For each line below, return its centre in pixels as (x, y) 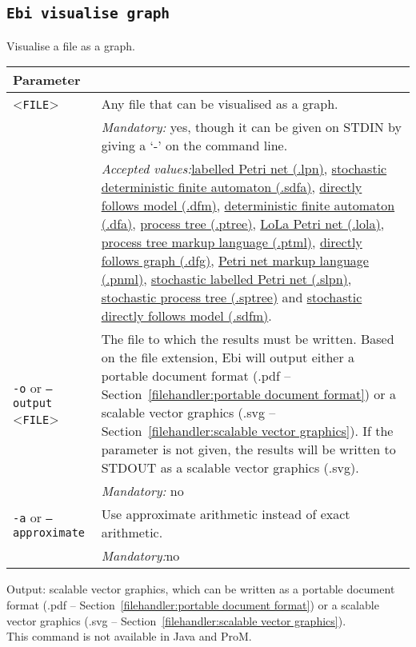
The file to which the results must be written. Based (248, 339)
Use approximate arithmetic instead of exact (226, 514)
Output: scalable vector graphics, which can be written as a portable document (201, 589)
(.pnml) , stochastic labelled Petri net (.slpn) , (226, 279)
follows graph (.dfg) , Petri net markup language (235, 261)
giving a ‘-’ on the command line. (194, 146)
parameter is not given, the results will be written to (248, 449)
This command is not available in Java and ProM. (129, 636)
